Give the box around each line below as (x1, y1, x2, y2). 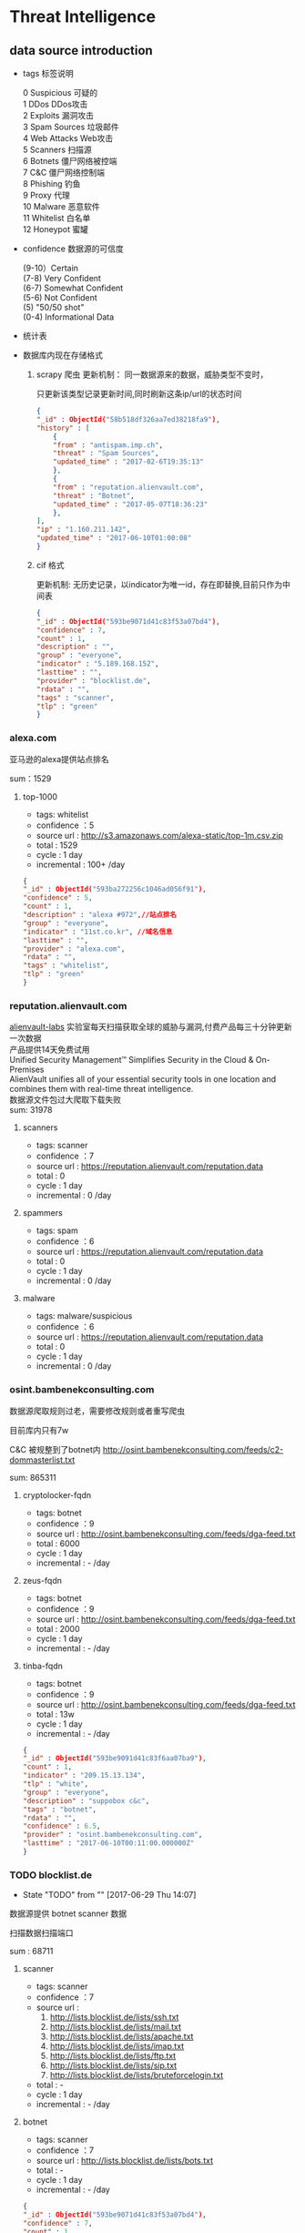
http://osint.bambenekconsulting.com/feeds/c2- (102, 1443, 284, 1454)
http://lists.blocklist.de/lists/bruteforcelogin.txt (49, 2070, 224, 2081)
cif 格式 (36, 559, 66, 570)
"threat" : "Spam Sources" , (53, 449, 159, 458)
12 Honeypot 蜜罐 (22, 224, 89, 234)
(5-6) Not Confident (22, 292, 97, 302)
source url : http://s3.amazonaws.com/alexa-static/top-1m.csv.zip (36, 830, 284, 841)
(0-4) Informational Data (22, 311, 115, 322)
